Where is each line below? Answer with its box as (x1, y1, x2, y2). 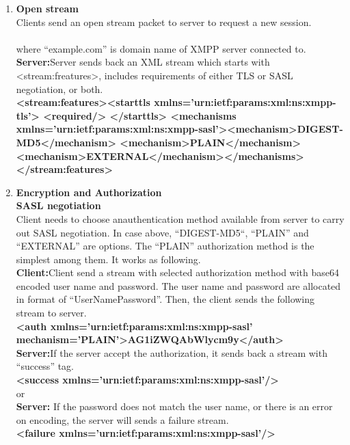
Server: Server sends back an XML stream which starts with (16, 55, 270, 69)
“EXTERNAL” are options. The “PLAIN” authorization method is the (16, 239, 314, 253)
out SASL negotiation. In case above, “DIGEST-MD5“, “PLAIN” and (16, 225, 309, 239)
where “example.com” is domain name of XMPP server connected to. (16, 41, 306, 55)
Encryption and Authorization (16, 185, 162, 199)
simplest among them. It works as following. (16, 252, 201, 266)
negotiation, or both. (16, 81, 103, 96)
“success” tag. (16, 359, 74, 373)
